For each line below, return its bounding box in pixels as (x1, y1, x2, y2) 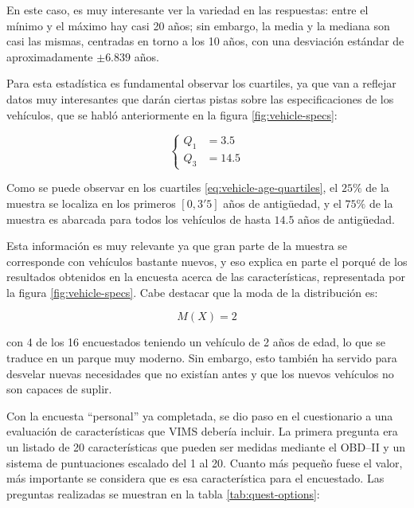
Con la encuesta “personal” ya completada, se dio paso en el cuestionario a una (6, 407, 393, 424)
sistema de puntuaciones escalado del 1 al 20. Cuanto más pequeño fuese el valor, (6, 454, 403, 471)
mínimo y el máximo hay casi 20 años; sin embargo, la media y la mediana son (6, 17, 390, 33)
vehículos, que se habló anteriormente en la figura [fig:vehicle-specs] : (6, 106, 338, 123)
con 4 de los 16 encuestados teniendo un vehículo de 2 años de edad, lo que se (6, 334, 385, 350)
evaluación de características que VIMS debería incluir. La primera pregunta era (6, 423, 398, 440)
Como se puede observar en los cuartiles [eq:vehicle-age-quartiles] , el (6, 179, 338, 196)
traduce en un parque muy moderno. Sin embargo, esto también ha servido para (6, 350, 397, 366)
